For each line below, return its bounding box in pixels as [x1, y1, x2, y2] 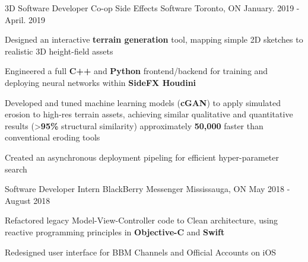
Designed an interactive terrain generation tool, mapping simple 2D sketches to [5, 33, 303, 46]
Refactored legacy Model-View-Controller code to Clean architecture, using [5, 214, 278, 226]
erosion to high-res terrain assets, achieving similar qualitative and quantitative [5, 108, 293, 120]
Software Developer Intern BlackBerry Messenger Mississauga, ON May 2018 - [5, 183, 290, 195]
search [5, 162, 27, 175]
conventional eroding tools [5, 131, 100, 143]
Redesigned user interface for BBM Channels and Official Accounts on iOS [5, 245, 277, 258]
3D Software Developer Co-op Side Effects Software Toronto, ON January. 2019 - [5, 2, 300, 14]
